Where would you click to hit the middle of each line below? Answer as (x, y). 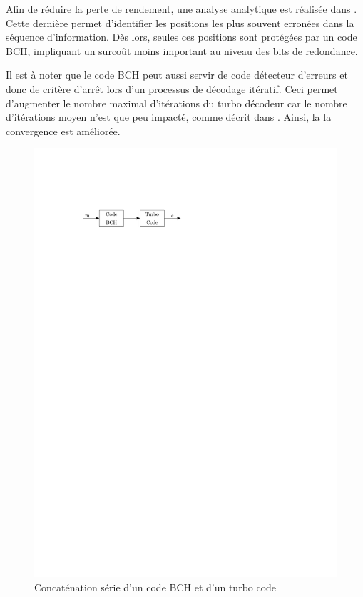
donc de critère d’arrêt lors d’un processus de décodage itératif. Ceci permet (172, 88)
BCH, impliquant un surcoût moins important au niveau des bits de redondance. (182, 50)
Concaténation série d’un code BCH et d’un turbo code (155, 587)
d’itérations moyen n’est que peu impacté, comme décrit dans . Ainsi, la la (169, 117)
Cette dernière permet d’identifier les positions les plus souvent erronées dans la (180, 23)
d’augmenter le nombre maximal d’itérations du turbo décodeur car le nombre (177, 103)
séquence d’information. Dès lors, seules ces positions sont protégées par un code (181, 37)
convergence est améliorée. (63, 130)
